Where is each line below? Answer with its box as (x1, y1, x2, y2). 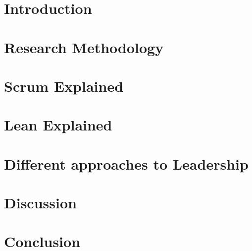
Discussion (4, 192, 77, 213)
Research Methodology (4, 37, 164, 57)
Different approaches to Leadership (4, 153, 249, 174)
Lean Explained (4, 115, 112, 135)
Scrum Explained (4, 75, 124, 96)
